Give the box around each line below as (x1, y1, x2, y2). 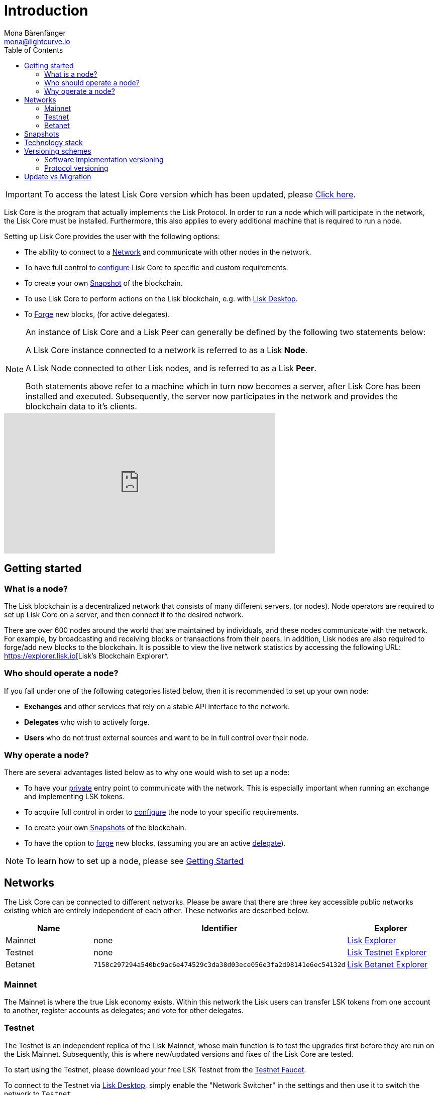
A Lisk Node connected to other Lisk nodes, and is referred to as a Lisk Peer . (26, 363, 316, 373)
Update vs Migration (24, 172, 91, 181)
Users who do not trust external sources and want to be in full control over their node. (24, 733, 309, 742)
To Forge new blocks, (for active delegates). (24, 309, 170, 318)
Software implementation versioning (44, 155, 164, 164)
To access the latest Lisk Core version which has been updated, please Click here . (44, 189, 356, 199)
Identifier (201, 923, 238, 934)
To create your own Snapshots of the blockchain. (24, 823, 186, 832)
